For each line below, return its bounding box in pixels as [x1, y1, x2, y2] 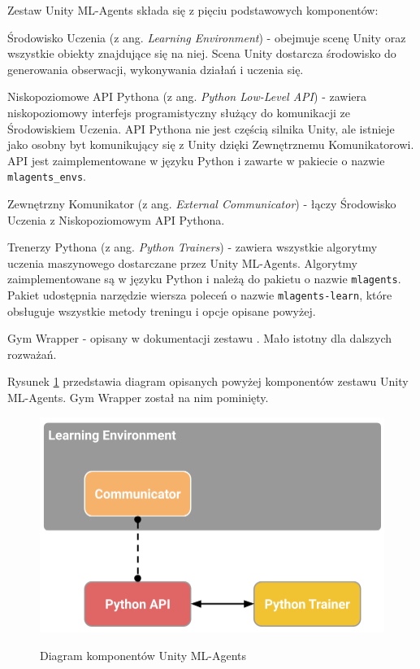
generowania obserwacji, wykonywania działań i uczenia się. [7, 60, 304, 77]
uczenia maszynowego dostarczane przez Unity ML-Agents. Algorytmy [7, 254, 357, 271]
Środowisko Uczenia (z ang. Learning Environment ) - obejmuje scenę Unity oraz [7, 28, 406, 46]
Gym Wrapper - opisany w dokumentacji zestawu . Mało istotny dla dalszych [7, 330, 392, 347]
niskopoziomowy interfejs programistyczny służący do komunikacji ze [7, 103, 351, 120]
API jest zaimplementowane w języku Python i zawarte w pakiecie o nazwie [7, 151, 385, 168]
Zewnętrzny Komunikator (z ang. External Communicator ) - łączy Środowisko [7, 195, 396, 212]
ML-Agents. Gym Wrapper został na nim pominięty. [7, 389, 269, 406]
